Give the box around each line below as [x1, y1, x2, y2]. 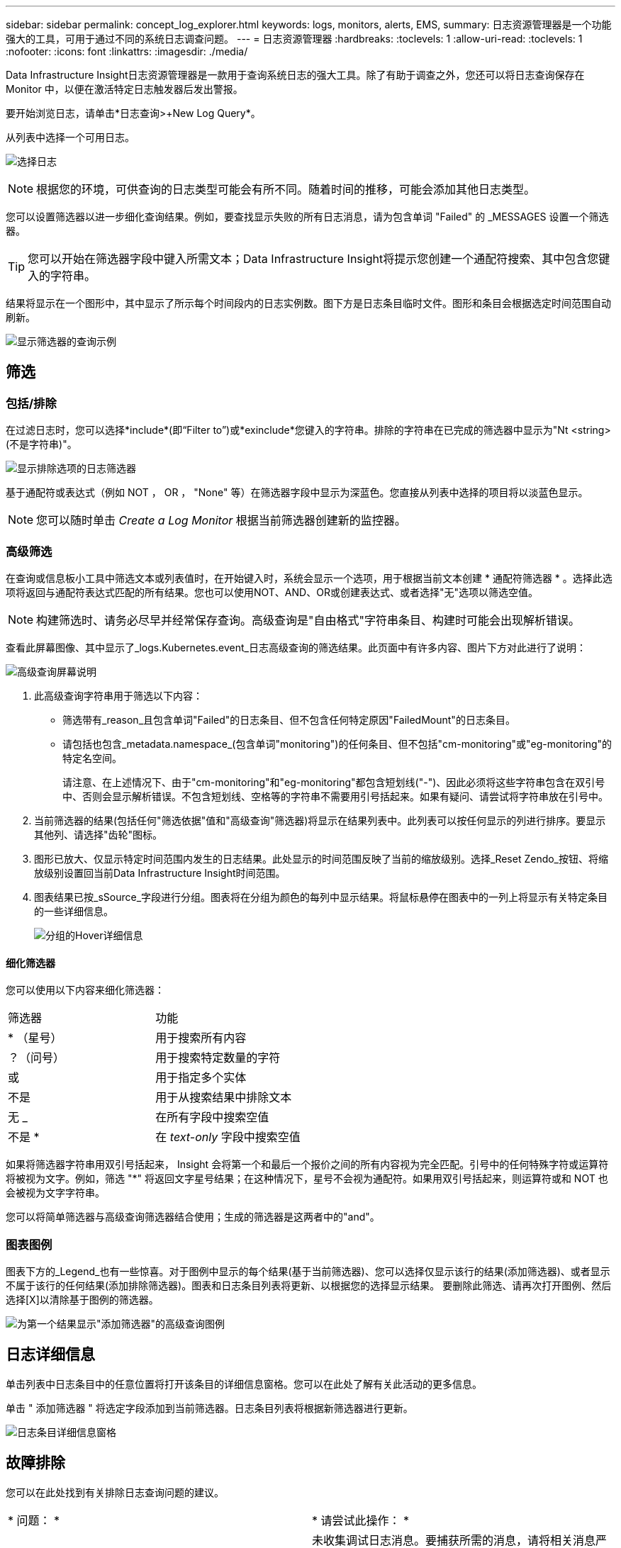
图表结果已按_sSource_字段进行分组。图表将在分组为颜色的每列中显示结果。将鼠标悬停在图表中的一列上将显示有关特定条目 [34, 890, 608, 903]
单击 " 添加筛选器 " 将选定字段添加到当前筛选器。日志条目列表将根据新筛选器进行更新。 [6, 1401, 413, 1414]
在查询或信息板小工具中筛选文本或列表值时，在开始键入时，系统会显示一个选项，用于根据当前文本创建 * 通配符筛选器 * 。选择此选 [6, 571, 612, 584]
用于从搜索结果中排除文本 [155, 1090, 292, 1105]
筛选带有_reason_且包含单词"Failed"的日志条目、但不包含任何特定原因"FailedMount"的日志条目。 [62, 713, 515, 726]
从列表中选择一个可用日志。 [6, 131, 135, 143]
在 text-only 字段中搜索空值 [155, 1130, 301, 1145]
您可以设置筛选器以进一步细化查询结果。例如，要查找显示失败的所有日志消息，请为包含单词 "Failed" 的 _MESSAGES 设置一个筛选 [6, 211, 609, 223]
